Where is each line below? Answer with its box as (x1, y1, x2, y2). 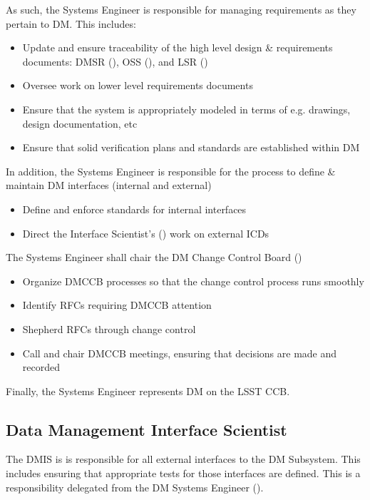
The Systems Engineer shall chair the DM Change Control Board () (6, 250, 302, 265)
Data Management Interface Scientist (6, 418, 287, 440)
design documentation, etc (22, 116, 138, 131)
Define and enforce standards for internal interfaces (22, 201, 247, 216)
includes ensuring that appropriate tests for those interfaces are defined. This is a (6, 466, 361, 481)
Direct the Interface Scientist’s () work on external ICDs (22, 225, 269, 240)
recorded (22, 359, 60, 374)
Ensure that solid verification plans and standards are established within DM (22, 140, 360, 155)
